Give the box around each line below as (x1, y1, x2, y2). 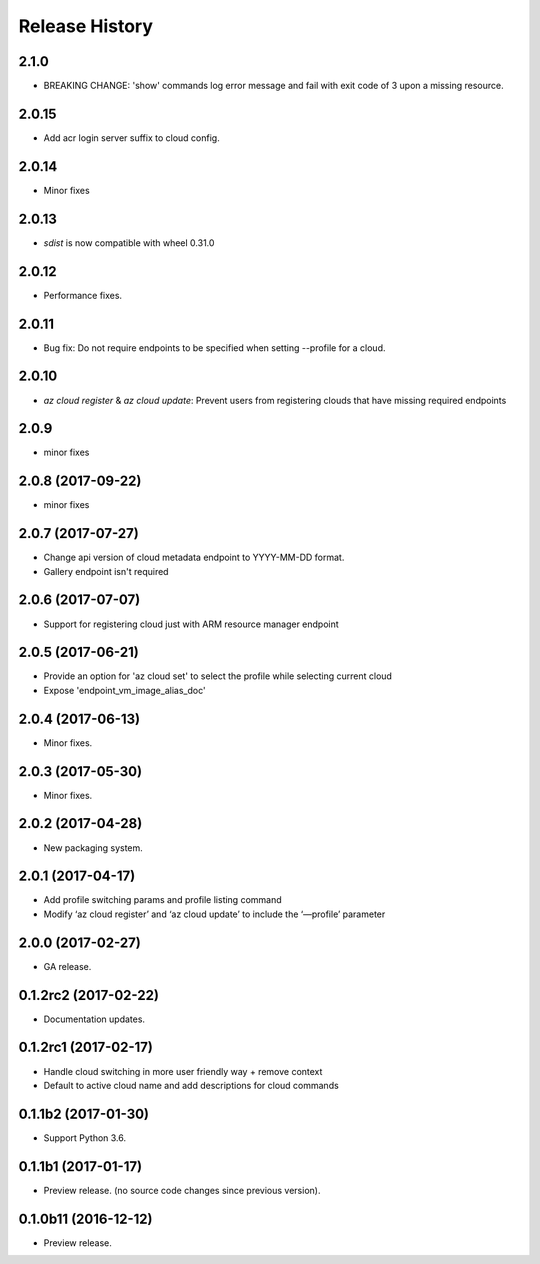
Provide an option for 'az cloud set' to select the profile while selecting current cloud (43, 670, 392, 682)
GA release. (43, 960, 92, 972)
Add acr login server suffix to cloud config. (43, 131, 220, 144)
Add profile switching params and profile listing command (43, 894, 282, 906)
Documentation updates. (43, 1013, 145, 1025)
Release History (18, 15, 154, 37)
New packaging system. (43, 841, 144, 854)
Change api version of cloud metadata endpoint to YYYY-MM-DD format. (43, 551, 345, 564)
